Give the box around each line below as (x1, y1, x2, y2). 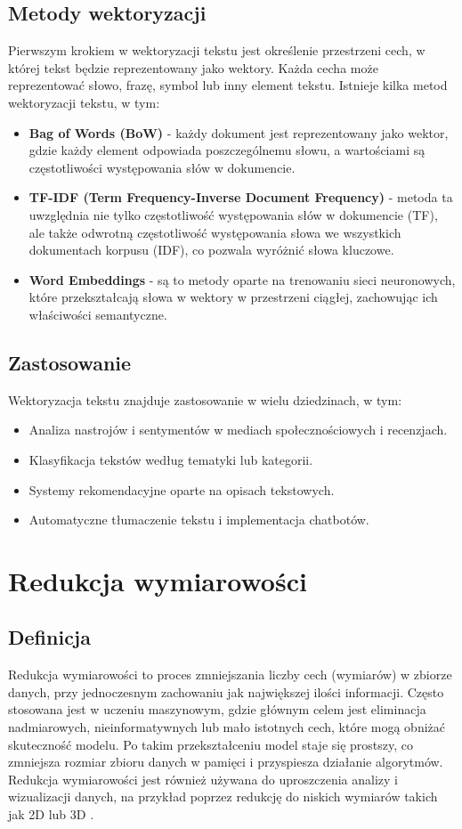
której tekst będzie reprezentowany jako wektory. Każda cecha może (8, 58, 378, 77)
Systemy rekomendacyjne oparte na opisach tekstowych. (28, 480, 335, 499)
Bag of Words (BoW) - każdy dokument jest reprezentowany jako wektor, (28, 123, 449, 142)
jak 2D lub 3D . (8, 805, 94, 824)
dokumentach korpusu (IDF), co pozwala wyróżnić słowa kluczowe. (28, 240, 394, 259)
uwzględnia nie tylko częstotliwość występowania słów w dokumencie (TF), (28, 205, 438, 224)
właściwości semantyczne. (28, 305, 167, 323)
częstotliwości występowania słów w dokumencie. (28, 158, 296, 176)
